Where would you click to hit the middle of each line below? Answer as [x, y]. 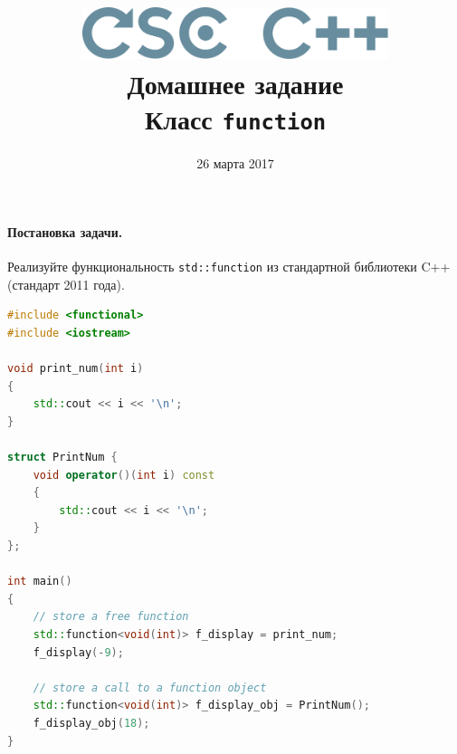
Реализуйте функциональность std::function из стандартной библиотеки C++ [229, 267]
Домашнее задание [235, 84]
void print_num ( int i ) [76, 369]
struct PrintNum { [62, 458]
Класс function [235, 119]
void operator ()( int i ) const [124, 475]
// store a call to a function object [150, 687]
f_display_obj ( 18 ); [91, 724]
